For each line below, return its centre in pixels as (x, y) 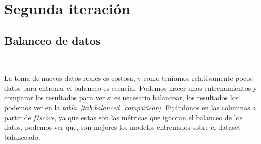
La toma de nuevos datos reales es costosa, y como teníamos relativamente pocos (128, 78)
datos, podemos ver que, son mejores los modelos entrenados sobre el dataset (122, 127)
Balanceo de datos (52, 40)
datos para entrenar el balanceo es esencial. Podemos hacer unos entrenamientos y (131, 88)
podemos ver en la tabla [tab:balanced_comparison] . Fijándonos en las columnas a (130, 107)
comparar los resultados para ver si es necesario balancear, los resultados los (121, 98)
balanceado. (22, 137)
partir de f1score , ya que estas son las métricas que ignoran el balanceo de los (123, 117)
